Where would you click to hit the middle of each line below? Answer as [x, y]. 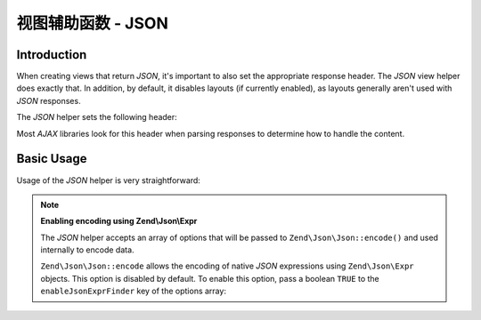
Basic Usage [52, 159]
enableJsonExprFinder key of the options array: [134, 291]
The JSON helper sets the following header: [97, 117]
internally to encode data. [87, 250]
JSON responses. [49, 100]
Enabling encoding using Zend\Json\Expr [119, 221]
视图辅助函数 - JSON [92, 23]
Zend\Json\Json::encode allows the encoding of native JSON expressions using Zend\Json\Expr [227, 266]
